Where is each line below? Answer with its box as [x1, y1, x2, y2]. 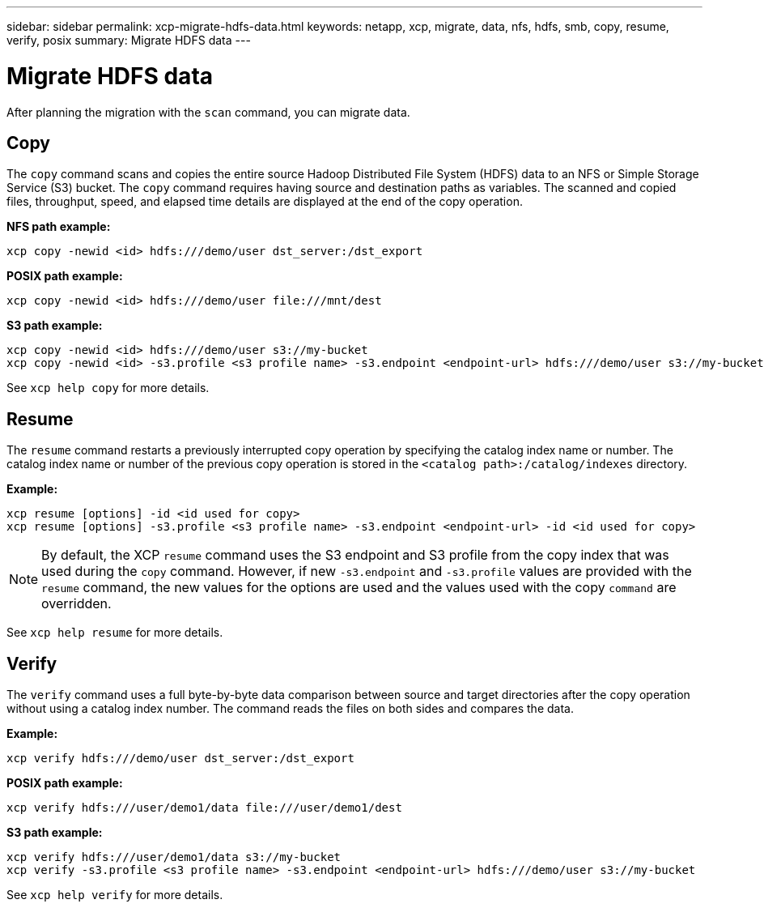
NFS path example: [6, 220, 111, 234]
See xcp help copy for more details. [6, 381, 210, 395]
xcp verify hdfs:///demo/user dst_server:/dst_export [6, 752, 354, 765]
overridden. [41, 595, 112, 612]
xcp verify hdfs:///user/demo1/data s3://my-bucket [6, 850, 342, 864]
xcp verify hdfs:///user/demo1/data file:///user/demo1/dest [6, 801, 402, 815]
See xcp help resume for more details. [6, 625, 223, 640]
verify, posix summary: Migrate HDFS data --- [6, 33, 251, 47]
